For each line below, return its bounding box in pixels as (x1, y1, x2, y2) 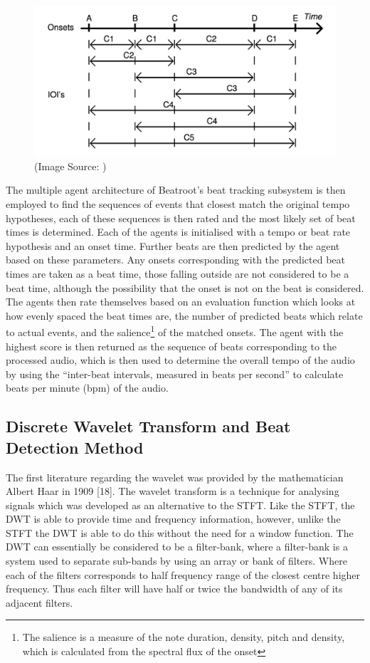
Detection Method (6, 436, 144, 458)
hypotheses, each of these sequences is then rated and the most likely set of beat (6, 210, 356, 225)
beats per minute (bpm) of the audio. (6, 380, 169, 395)
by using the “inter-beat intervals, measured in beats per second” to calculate (6, 366, 344, 381)
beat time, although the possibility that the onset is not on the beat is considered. (6, 280, 364, 295)
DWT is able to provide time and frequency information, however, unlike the (6, 511, 341, 526)
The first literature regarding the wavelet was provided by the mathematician (6, 469, 344, 484)
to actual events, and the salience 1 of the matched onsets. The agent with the (6, 323, 344, 339)
